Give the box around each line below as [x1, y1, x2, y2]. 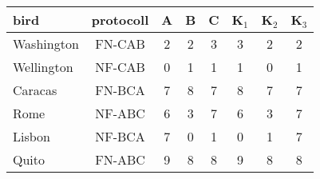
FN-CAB [95, 34, 145, 53]
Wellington [13, 58, 73, 76]
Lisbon [13, 127, 50, 145]
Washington [13, 34, 79, 53]
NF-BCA [95, 127, 145, 145]
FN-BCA [95, 81, 145, 99]
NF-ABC [95, 104, 145, 122]
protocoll [91, 10, 149, 29]
